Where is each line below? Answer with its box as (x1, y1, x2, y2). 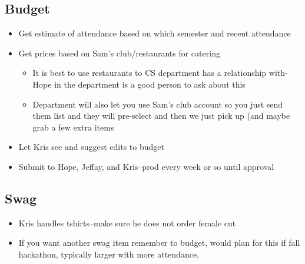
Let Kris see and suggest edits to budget (18, 141, 164, 153)
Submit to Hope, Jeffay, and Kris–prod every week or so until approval (18, 160, 274, 172)
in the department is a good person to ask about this (54, 78, 246, 90)
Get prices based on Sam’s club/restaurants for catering (18, 46, 220, 59)
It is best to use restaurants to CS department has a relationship (32, 66, 267, 79)
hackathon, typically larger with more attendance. (18, 248, 199, 260)
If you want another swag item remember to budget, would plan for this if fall (18, 236, 300, 249)
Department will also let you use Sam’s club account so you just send (32, 98, 283, 110)
